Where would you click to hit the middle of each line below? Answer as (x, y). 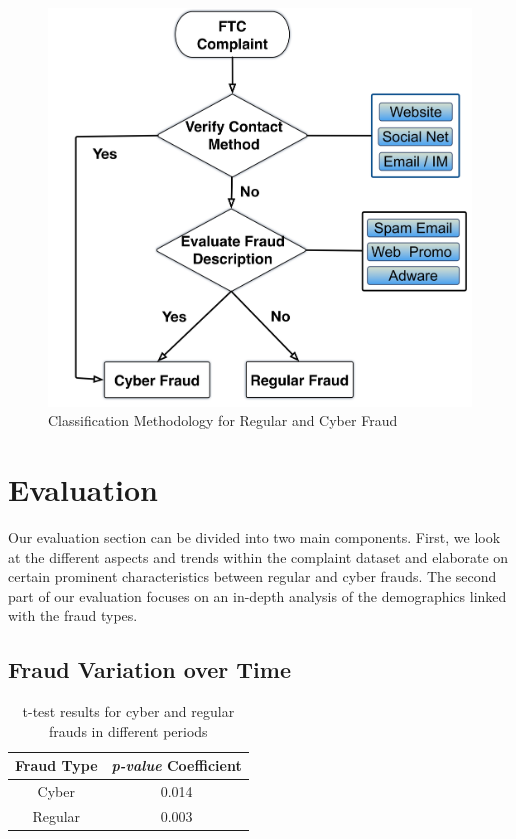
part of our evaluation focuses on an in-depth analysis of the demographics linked (257, 595)
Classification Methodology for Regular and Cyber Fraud (223, 420)
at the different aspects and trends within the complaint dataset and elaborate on (258, 556)
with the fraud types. (73, 615)
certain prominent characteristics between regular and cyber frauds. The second (252, 576)
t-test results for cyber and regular (128, 711)
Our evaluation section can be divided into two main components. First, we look (254, 537)
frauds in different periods (128, 730)
